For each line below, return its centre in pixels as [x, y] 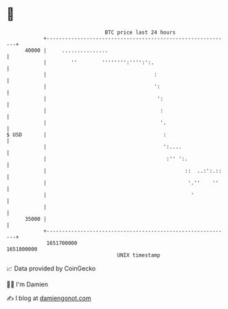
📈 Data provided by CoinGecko [51, 268]
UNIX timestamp [139, 255]
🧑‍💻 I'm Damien [27, 284]
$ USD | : [87, 135]
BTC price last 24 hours [140, 32]
